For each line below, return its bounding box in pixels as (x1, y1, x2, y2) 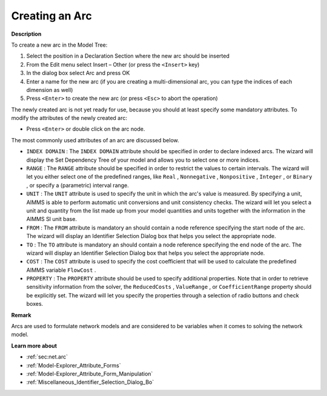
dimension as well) (26, 86, 73, 93)
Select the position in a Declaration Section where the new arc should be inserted (26, 52, 230, 60)
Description (11, 30, 42, 38)
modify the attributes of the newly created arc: (11, 114, 127, 122)
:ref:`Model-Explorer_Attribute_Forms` (26, 361, 121, 369)
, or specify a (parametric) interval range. (26, 182, 130, 189)
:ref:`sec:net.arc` (26, 353, 68, 360)
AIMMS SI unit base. (26, 216, 77, 223)
